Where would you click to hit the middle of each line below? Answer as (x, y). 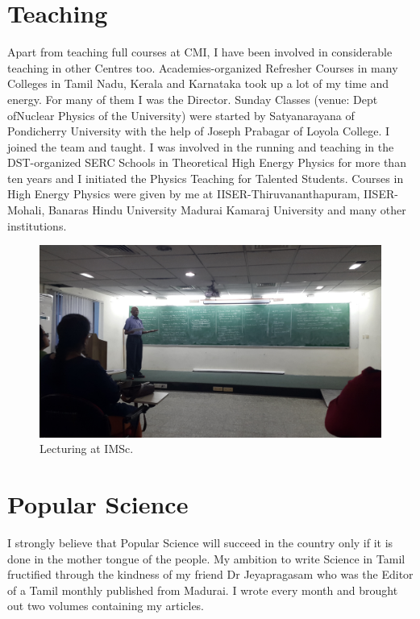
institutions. (37, 225)
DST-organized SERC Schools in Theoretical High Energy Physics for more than (207, 162)
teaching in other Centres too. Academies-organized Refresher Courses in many (203, 67)
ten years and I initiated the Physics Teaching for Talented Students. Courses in (206, 178)
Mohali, (26, 210)
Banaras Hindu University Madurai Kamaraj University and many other (227, 210)
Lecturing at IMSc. (87, 449)
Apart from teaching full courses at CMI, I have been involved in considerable (200, 52)
